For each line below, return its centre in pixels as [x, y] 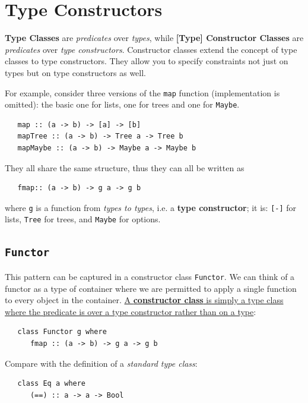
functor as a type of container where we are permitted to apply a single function [151, 288]
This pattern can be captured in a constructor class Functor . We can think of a [150, 276]
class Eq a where [52, 384]
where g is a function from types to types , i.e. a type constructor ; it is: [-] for [151, 207]
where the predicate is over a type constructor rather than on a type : [131, 311]
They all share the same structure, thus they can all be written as [125, 167]
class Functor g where [62, 332]
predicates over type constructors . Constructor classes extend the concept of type [151, 49]
